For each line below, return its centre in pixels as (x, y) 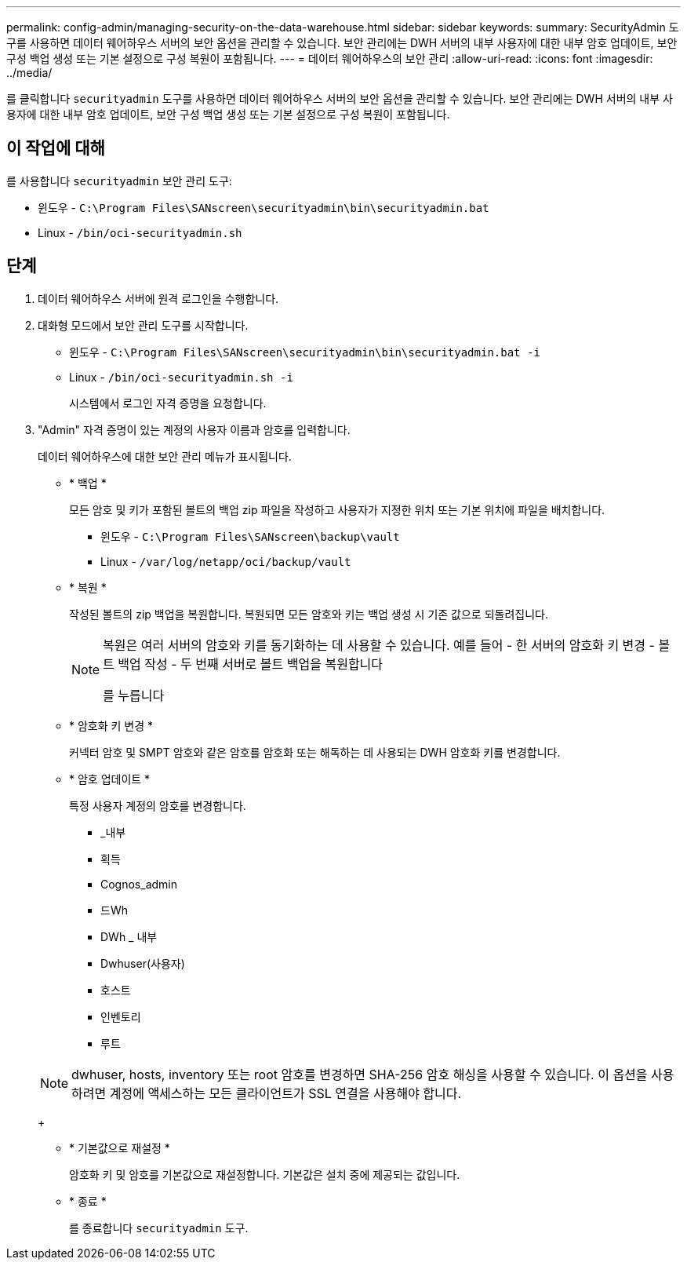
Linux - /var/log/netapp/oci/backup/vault (226, 561)
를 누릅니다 (134, 695)
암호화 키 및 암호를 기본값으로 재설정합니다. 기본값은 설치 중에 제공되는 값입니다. (265, 1174)
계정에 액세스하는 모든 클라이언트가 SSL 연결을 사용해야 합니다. (285, 1093)
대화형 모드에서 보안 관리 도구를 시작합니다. (143, 325)
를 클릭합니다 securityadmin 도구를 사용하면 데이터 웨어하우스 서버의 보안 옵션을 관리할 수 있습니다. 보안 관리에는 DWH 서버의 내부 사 (340, 99)
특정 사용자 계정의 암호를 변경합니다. (158, 805)
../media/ (29, 73)
